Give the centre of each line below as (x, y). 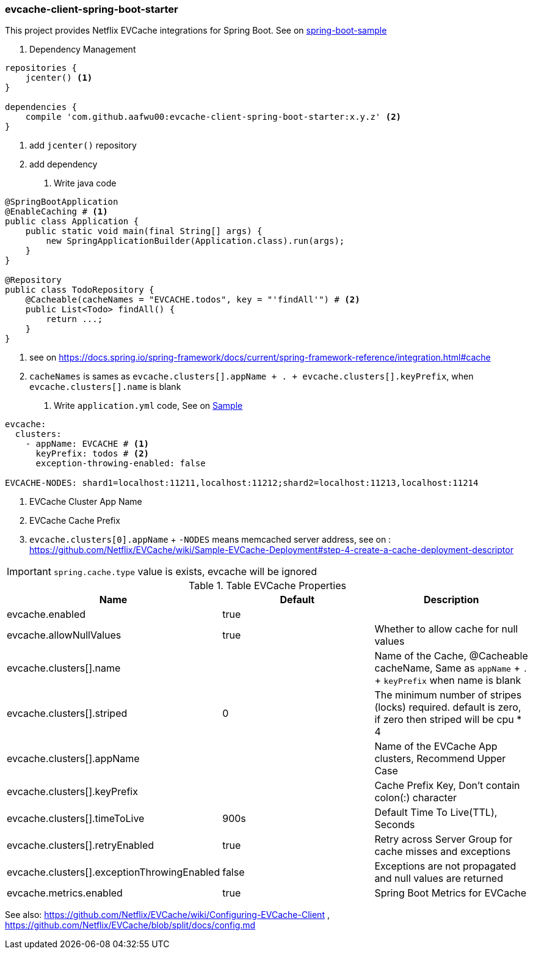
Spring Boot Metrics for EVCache (451, 893)
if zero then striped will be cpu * (448, 720)
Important (29, 572)
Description (451, 600)
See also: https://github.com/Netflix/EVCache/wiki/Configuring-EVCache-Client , (167, 915)
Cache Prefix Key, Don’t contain (447, 786)
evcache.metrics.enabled (65, 893)
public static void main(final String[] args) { (144, 231)
